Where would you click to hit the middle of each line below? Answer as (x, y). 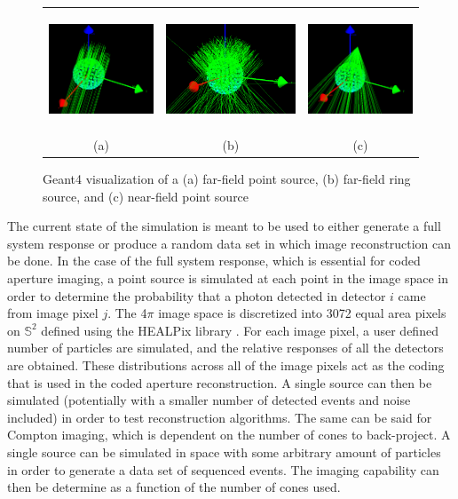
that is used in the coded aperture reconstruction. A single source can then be (220, 382)
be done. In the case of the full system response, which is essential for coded (214, 261)
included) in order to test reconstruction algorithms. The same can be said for (220, 417)
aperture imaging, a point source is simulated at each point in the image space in (228, 277)
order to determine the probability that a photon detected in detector (197, 295)
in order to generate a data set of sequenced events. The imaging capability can (223, 469)
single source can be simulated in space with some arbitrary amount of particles (224, 451)
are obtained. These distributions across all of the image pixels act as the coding (226, 364)
